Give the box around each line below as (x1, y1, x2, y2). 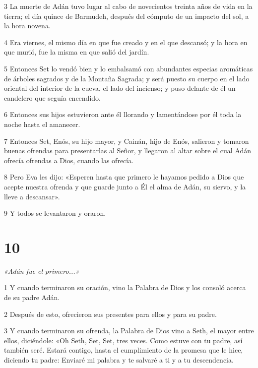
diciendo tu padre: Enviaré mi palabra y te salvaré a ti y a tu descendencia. (4, 354, 234, 365)
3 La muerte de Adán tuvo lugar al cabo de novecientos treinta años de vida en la (4, 1, 253, 11)
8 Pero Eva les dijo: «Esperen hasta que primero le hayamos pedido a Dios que (4, 172, 244, 182)
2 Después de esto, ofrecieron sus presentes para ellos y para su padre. (4, 308, 217, 319)
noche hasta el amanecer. (4, 119, 80, 129)
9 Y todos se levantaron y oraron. (4, 208, 106, 218)
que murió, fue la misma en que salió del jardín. (4, 47, 149, 57)
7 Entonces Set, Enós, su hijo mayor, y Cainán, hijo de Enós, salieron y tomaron (4, 135, 249, 146)
